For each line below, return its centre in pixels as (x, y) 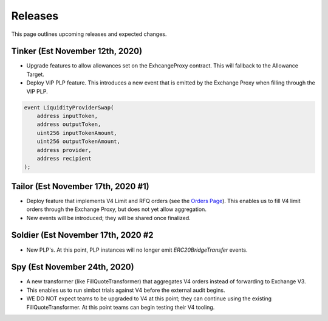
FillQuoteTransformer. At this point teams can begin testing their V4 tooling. (121, 307)
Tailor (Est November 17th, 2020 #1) (80, 186)
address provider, (64, 150)
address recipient (64, 158)
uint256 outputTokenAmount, (79, 142)
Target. (36, 74)
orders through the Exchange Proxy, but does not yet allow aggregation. (116, 209)
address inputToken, (67, 116)
